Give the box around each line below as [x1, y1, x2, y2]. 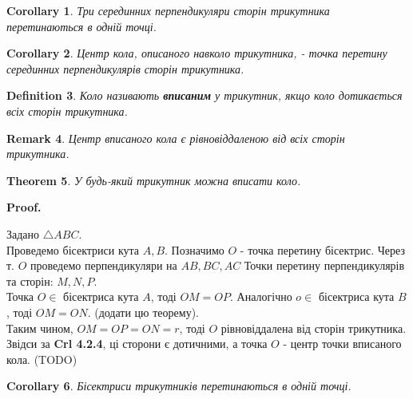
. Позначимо [165, 241, 224, 258]
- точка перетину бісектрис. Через [240, 241, 405, 258]
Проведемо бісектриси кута [6, 241, 140, 258]
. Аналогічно [230, 288, 292, 305]
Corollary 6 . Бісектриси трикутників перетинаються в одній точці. [6, 377, 351, 394]
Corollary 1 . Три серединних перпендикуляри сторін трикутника [6, 2, 330, 18]
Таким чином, [6, 319, 73, 336]
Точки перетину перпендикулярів [244, 257, 405, 274]
